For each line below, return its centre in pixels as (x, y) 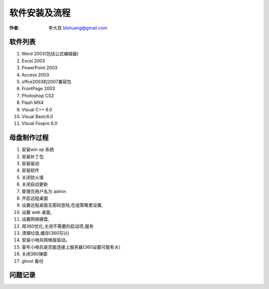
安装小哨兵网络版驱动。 (46, 240)
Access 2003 (35, 75)
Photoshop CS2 (38, 96)
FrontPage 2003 (38, 89)
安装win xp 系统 (38, 150)
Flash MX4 (33, 102)
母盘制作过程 (29, 138)
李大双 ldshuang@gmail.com (78, 28)
